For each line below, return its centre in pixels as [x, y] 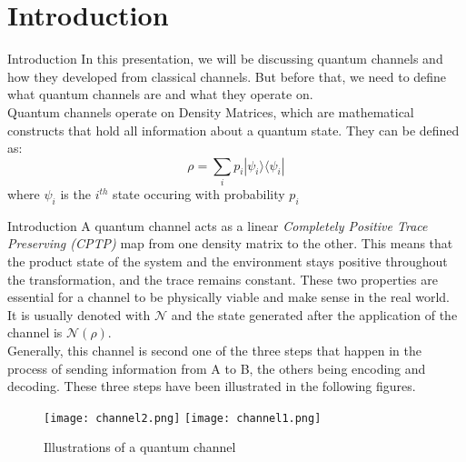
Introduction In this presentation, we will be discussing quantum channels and [225, 59]
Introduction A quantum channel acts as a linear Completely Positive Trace [218, 225]
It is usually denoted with [79, 314]
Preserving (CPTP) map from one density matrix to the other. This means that [230, 243]
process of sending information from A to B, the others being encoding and [217, 368]
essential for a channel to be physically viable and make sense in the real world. [228, 297]
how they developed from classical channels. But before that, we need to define [227, 76]
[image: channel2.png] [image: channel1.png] [183, 418]
